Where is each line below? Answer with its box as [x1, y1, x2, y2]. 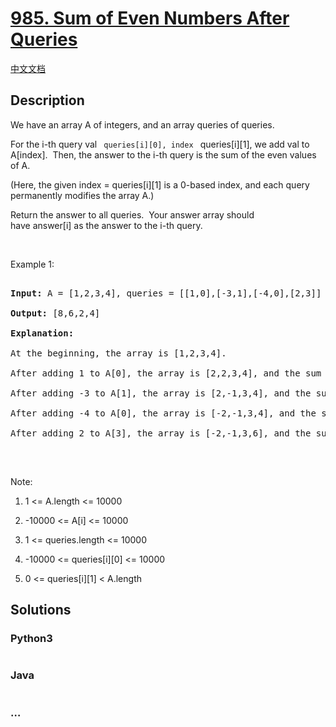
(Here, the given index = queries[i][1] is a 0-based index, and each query [10, 178, 310, 191]
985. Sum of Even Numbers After [10, 7, 290, 30]
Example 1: [10, 258, 55, 270]
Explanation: [10, 327, 75, 339]
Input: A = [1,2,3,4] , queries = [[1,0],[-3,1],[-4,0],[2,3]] [10, 287, 322, 299]
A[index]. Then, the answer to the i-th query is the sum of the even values [10, 148, 317, 161]
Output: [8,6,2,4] [10, 307, 101, 319]
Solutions [10, 602, 72, 619]
